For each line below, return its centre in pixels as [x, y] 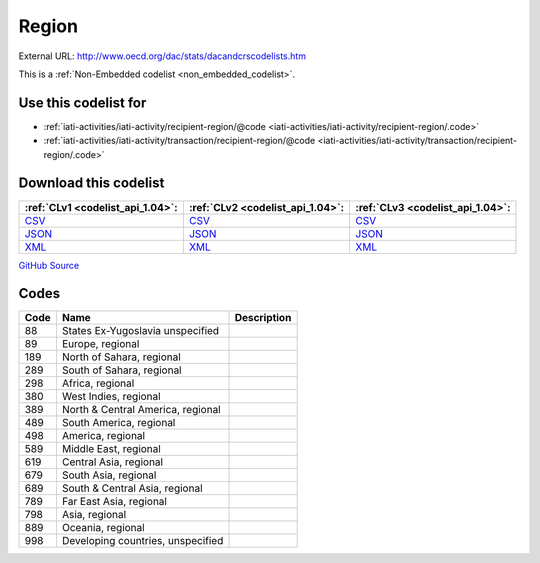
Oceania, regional [103, 528]
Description [263, 318]
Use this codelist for [82, 102]
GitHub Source [49, 265]
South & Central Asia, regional [132, 488]
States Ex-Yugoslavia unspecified [140, 331]
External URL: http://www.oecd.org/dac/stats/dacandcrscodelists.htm [162, 56]
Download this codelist [91, 183]
